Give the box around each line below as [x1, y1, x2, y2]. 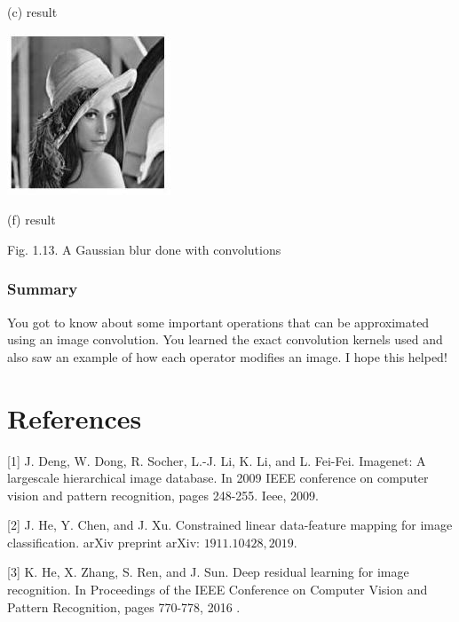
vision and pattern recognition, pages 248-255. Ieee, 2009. [7, 485, 320, 504]
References [7, 399, 142, 436]
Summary [7, 278, 78, 300]
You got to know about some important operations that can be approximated [7, 312, 430, 331]
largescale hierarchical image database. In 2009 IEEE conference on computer [7, 468, 429, 487]
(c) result [7, 3, 58, 20]
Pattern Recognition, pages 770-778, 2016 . [7, 597, 241, 616]
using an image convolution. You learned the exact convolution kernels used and [7, 330, 443, 349]
